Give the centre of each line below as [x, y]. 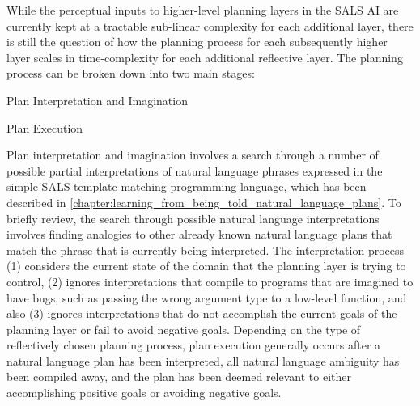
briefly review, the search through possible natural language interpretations [193, 218]
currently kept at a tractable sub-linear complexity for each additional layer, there [210, 25]
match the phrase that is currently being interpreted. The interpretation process [206, 250]
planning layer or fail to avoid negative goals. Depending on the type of [184, 329]
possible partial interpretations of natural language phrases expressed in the [195, 170]
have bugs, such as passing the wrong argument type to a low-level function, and [207, 297]
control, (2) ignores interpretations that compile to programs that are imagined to [210, 281]
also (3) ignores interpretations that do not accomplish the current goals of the [202, 313]
